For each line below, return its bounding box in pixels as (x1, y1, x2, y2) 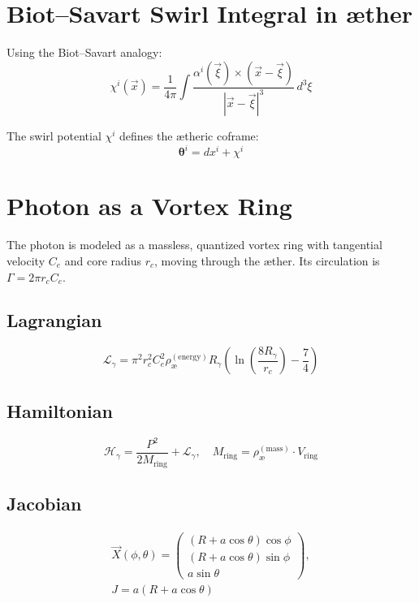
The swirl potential (6, 127, 102, 144)
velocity (6, 252, 45, 269)
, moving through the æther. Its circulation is (154, 252, 380, 269)
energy (178, 353, 201, 362)
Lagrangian (6, 308, 102, 333)
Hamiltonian (6, 398, 113, 423)
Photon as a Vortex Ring (6, 189, 292, 222)
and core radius (64, 252, 142, 269)
